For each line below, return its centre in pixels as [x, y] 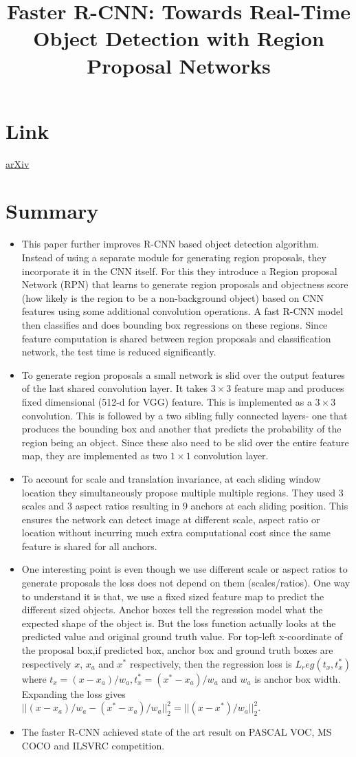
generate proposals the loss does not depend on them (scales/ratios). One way [186, 583]
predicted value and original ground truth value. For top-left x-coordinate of [182, 636]
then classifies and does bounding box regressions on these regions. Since [175, 324]
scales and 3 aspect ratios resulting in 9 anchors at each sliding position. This [185, 506]
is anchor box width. [298, 678]
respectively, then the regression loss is [211, 663]
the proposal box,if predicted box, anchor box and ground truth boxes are [177, 650]
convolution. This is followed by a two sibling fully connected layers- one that [185, 415]
